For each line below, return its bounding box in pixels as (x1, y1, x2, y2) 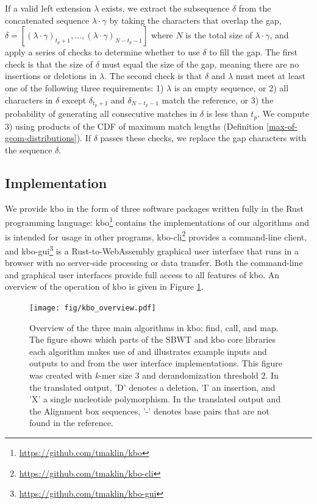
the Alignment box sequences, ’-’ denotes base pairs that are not (29, 404, 269, 417)
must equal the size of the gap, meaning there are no (102, 57, 299, 70)
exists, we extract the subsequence (101, 2, 230, 14)
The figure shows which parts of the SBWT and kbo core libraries (29, 333, 276, 346)
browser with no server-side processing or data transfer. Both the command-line (5, 256, 303, 269)
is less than (206, 107, 248, 120)
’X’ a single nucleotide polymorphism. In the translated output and (29, 393, 281, 405)
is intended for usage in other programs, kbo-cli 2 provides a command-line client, (5, 228, 307, 243)
